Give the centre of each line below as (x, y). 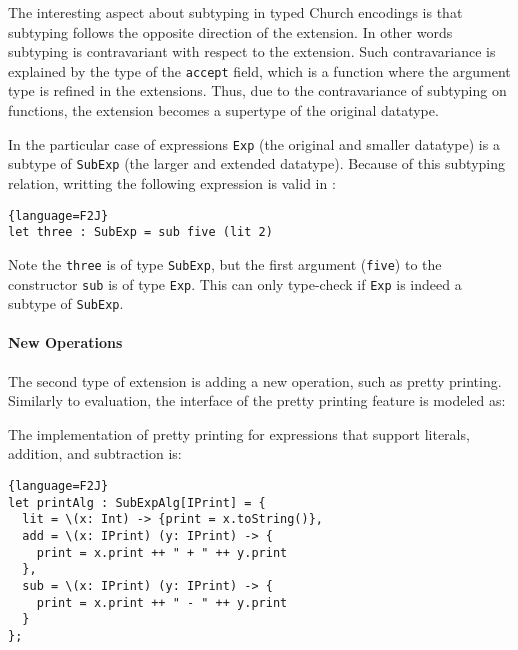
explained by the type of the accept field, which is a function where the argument (259, 70)
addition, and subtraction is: (95, 453)
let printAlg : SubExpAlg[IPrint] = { (137, 502)
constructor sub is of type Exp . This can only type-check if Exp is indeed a (235, 283)
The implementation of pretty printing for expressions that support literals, (239, 433)
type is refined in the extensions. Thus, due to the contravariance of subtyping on (257, 90)
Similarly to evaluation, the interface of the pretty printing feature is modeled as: (257, 400)
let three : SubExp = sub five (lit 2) (140, 232)
